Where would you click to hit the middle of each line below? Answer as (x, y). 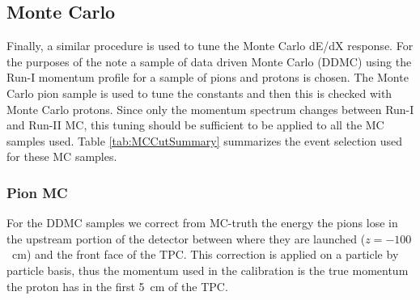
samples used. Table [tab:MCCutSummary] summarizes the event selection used (205, 140)
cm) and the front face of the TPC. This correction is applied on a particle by (205, 254)
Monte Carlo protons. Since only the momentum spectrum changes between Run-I (210, 109)
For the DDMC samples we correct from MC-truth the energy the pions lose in (202, 223)
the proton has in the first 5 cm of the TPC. (117, 286)
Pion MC (37, 192)
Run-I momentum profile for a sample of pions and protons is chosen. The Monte (208, 77)
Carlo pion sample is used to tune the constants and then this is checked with (199, 93)
